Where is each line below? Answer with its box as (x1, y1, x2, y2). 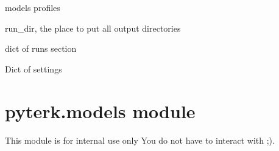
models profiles (5, 1, 60, 13)
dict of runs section (5, 42, 77, 55)
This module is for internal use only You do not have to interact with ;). (5, 133, 275, 146)
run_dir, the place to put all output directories (5, 21, 181, 34)
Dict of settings (5, 62, 62, 75)
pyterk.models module (5, 98, 196, 123)
